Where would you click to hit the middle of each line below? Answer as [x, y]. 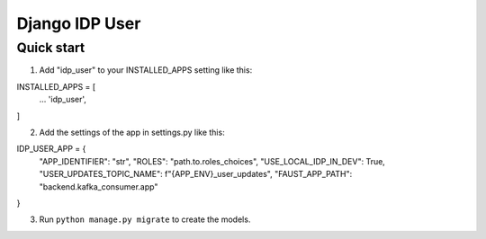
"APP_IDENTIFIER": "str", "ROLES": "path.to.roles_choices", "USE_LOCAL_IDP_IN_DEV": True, [212, 161]
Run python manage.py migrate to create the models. [145, 219]
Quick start [51, 48]
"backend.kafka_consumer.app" [99, 186]
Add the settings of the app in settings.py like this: [132, 132]
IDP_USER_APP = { [51, 149]
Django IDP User [79, 23]
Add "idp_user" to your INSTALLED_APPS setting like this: [146, 70]
